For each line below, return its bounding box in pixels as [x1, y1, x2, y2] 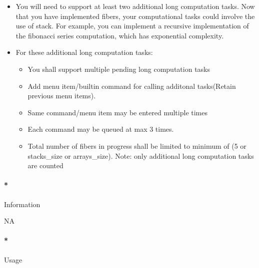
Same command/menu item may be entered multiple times [27, 107, 207, 117]
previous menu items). [27, 90, 96, 101]
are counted [27, 160, 63, 171]
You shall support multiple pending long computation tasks [27, 63, 210, 74]
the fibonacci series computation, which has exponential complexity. [15, 30, 224, 40]
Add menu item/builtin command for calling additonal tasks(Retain [27, 80, 236, 91]
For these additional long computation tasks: [15, 47, 153, 57]
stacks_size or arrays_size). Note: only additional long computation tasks [27, 150, 254, 161]
